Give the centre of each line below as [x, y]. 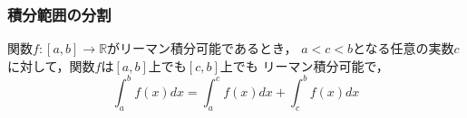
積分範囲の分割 [59, 14]
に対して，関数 [51, 65]
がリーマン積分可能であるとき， [202, 48]
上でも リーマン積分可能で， [304, 65]
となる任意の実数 [404, 48]
